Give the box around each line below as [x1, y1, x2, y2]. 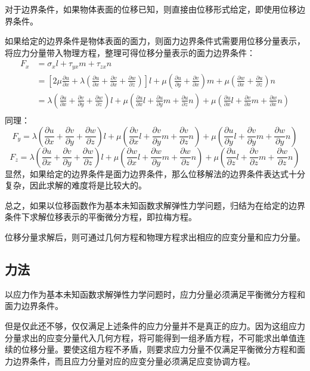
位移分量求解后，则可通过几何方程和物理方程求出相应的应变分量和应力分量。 [5, 230, 305, 243]
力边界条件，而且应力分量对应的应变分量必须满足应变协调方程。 [5, 354, 255, 367]
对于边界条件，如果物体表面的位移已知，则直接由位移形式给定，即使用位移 [5, 3, 297, 15]
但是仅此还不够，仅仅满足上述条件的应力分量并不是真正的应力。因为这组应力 [5, 319, 305, 332]
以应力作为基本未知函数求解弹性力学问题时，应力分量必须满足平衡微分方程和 [5, 287, 305, 300]
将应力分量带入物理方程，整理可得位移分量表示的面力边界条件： [5, 46, 255, 58]
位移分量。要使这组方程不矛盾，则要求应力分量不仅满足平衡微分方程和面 [21, 343, 305, 355]
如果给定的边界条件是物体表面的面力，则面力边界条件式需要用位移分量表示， [5, 35, 305, 47]
